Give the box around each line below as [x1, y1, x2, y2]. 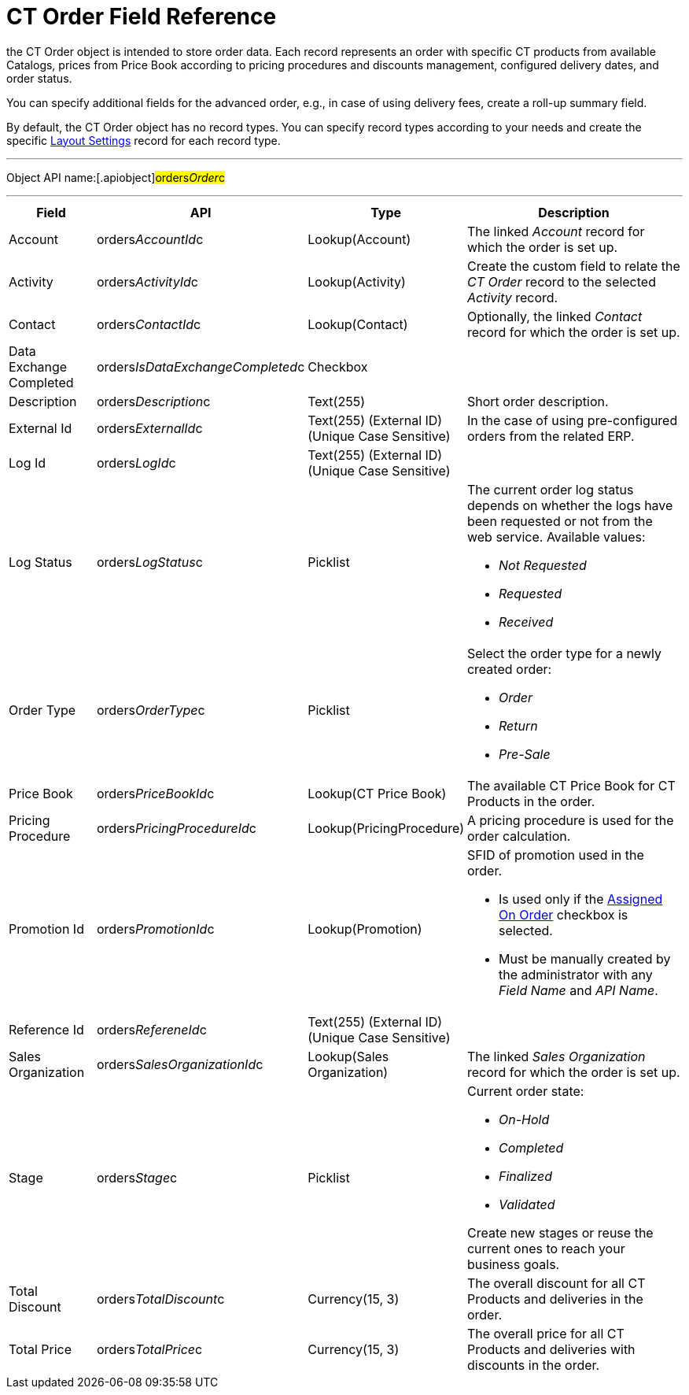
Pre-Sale [498, 746, 551, 762]
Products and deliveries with [466, 1341, 636, 1357]
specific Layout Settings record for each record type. [6, 133, 281, 147]
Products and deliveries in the [466, 1290, 643, 1307]
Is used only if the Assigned [498, 890, 663, 907]
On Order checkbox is [498, 906, 628, 923]
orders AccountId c [96, 231, 204, 247]
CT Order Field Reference [6, 3, 277, 30]
